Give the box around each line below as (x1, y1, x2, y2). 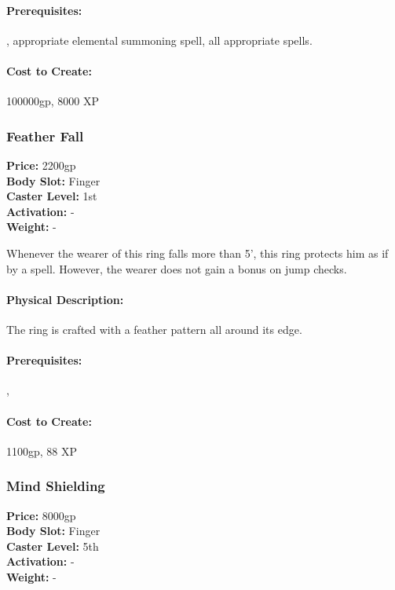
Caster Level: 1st (6, 188, 97, 204)
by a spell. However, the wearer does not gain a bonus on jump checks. (6, 260, 347, 277)
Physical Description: (6, 291, 124, 307)
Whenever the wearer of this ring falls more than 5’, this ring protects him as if (6, 244, 389, 261)
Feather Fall (6, 126, 84, 145)
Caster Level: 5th (6, 537, 99, 554)
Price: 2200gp (6, 157, 76, 173)
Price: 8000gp (6, 507, 76, 523)
